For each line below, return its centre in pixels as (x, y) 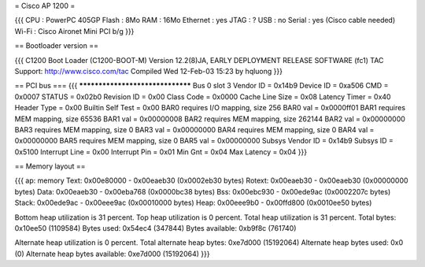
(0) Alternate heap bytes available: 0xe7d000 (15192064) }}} (112, 254)
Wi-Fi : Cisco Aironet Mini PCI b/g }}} (74, 31)
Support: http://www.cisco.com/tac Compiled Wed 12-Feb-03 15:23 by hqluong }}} (149, 71)
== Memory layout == (50, 166)
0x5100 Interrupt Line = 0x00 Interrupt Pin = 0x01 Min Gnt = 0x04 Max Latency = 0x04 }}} (161, 152)
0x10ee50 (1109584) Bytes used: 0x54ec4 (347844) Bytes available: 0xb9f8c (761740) (155, 228)
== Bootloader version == (56, 46)
